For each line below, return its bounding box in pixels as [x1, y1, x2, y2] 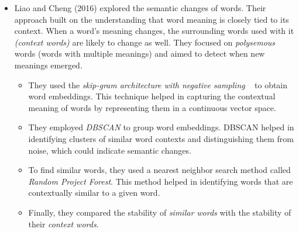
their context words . [28, 217, 99, 230]
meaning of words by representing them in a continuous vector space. [28, 101, 276, 113]
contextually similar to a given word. [28, 186, 160, 199]
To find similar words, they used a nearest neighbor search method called [28, 164, 291, 176]
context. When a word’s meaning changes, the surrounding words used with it [14, 25, 294, 37]
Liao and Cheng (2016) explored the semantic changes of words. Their [14, 2, 266, 13]
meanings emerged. [14, 58, 83, 71]
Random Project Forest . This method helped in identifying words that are [28, 175, 293, 187]
